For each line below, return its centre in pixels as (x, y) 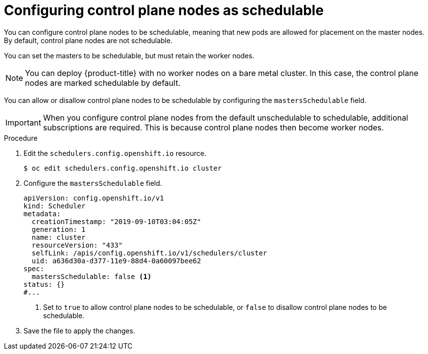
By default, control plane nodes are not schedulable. (88, 40)
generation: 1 (59, 229)
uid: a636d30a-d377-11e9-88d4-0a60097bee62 (116, 261)
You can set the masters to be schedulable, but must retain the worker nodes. (129, 55)
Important (23, 122)
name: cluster (59, 237)
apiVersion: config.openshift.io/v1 (94, 198)
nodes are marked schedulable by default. (103, 83)
